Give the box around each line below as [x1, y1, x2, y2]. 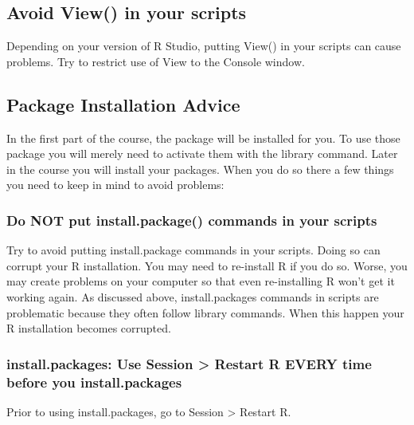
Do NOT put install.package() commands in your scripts [6, 210, 377, 230]
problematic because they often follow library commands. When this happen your [6, 304, 404, 321]
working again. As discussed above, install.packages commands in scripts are [6, 288, 379, 305]
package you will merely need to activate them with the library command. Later [6, 145, 398, 162]
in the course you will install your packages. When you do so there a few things [6, 160, 394, 177]
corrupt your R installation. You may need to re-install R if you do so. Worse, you [6, 257, 408, 273]
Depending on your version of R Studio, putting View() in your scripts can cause [6, 37, 401, 54]
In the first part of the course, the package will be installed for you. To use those [6, 129, 400, 146]
